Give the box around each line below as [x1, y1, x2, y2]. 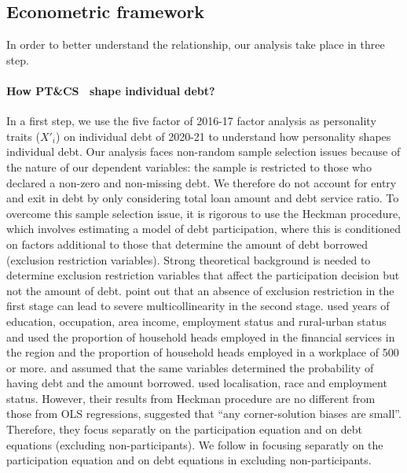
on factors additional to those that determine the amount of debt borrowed [6, 235, 368, 252]
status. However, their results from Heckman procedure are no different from [6, 390, 376, 406]
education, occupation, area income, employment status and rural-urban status [6, 312, 387, 329]
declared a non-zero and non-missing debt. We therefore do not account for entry [6, 174, 397, 190]
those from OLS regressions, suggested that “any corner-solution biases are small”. [6, 405, 401, 422]
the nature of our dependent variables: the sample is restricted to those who [6, 158, 372, 175]
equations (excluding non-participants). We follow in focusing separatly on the [6, 436, 383, 453]
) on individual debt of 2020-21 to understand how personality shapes [56, 127, 391, 144]
